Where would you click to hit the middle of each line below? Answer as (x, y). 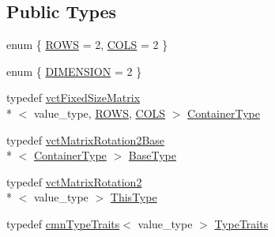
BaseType (152, 155)
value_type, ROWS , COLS (100, 113)
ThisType (134, 197)
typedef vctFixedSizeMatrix (73, 98)
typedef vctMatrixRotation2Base (86, 139)
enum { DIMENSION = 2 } (74, 71)
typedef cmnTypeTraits (63, 223)
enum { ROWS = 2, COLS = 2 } (87, 45)
